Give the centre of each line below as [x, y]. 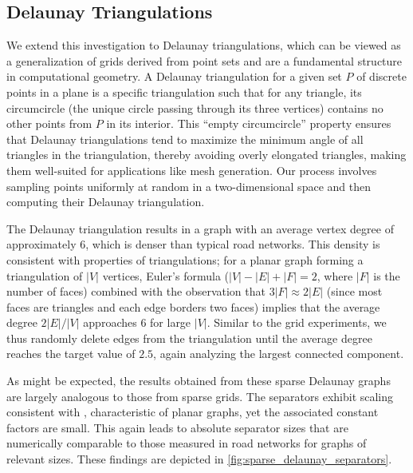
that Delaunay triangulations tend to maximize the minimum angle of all [185, 139]
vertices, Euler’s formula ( [165, 275]
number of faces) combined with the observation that [136, 291]
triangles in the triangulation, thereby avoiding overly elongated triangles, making [206, 155]
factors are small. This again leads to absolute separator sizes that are [177, 427]
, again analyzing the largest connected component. [279, 354]
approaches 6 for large [137, 322]
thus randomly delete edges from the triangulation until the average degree [189, 338]
